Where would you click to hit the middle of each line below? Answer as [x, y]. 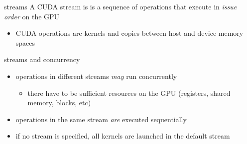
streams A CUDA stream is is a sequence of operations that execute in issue [121, 6]
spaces [25, 42]
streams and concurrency [42, 59]
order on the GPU [32, 16]
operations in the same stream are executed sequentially [101, 119]
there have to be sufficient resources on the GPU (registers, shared [129, 93]
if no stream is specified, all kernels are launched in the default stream [123, 136]
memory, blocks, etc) [59, 103]
